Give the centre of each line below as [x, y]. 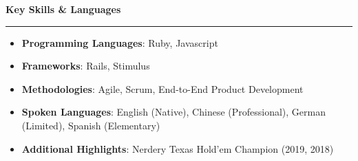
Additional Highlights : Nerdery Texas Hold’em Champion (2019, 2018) [178, 148]
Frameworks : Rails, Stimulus [86, 66]
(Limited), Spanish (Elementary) [91, 125]
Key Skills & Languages [63, 9]
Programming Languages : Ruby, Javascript [120, 42]
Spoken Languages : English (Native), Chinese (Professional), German [174, 112]
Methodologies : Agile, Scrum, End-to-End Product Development [162, 88]
